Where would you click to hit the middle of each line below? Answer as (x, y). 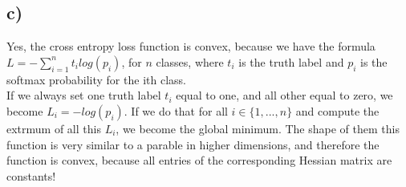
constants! (31, 175)
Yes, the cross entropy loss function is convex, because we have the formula (191, 46)
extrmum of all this (54, 128)
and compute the (337, 110)
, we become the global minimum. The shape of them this (258, 128)
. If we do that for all (176, 110)
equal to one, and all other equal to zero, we (284, 95)
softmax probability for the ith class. (96, 79)
